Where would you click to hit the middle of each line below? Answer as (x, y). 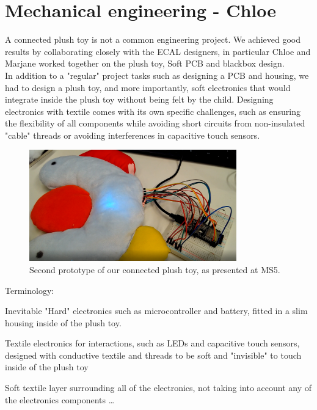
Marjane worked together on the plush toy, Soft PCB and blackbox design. (145, 63)
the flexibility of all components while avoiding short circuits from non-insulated (155, 123)
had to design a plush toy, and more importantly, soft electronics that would (148, 87)
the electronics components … (60, 399)
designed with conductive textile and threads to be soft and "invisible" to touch (153, 355)
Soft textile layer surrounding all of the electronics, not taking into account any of (158, 388)
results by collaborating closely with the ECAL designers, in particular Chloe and (158, 51)
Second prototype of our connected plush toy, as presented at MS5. (155, 269)
